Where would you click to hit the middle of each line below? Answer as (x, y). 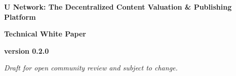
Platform (20, 16)
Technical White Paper (45, 34)
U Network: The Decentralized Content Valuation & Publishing (118, 7)
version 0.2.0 (27, 50)
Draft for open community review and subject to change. (91, 68)
